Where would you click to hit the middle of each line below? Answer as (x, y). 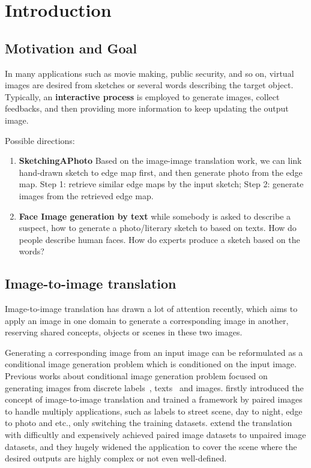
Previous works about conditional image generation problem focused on (136, 376)
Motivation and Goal (71, 48)
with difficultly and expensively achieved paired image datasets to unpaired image (155, 435)
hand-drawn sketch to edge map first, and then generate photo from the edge (161, 172)
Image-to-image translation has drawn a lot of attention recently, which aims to (151, 309)
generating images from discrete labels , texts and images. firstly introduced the (154, 387)
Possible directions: (40, 140)
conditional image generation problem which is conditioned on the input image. (151, 364)
